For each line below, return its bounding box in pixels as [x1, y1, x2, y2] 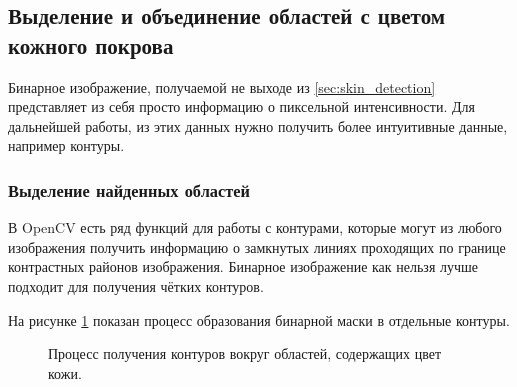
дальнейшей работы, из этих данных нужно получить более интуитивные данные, [8, 115, 508, 136]
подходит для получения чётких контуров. [8, 275, 264, 296]
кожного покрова [8, 29, 174, 60]
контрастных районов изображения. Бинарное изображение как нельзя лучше [8, 256, 479, 277]
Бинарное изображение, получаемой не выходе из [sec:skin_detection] [8, 76, 436, 97]
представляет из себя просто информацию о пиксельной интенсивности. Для [8, 96, 475, 117]
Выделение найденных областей [8, 177, 250, 202]
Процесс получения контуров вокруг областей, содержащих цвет [48, 343, 442, 364]
